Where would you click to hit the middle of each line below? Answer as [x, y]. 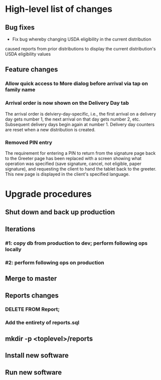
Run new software [33, 372]
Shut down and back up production [60, 212]
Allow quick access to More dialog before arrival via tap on [77, 84]
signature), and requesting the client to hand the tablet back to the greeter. [81, 169]
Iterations [20, 229]
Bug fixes [20, 27]
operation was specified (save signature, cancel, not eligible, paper [73, 164]
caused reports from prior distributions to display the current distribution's [80, 49]
